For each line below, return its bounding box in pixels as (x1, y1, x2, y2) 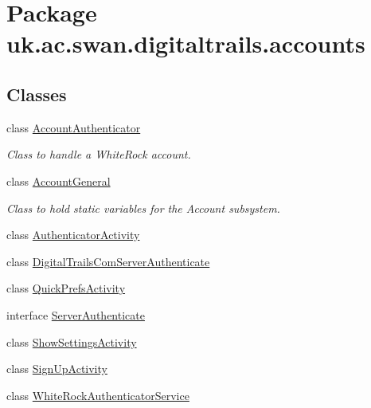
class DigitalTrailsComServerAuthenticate (6, 253, 210, 269)
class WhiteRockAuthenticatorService (6, 386, 189, 403)
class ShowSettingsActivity (6, 333, 137, 350)
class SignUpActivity (6, 360, 107, 377)
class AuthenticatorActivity (6, 226, 140, 243)
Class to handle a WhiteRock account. (6, 146, 191, 163)
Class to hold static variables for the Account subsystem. (6, 199, 280, 216)
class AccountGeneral (6, 172, 111, 189)
